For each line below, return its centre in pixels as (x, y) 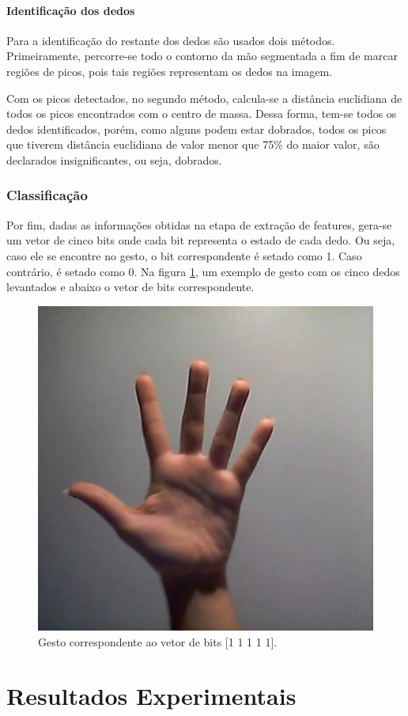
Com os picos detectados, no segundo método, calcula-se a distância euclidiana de (204, 98)
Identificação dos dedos (71, 10)
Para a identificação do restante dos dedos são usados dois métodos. (171, 40)
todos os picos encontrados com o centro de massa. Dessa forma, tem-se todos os (202, 114)
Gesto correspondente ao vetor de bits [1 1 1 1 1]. (158, 641)
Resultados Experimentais (151, 696)
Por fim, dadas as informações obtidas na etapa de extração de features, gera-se (199, 224)
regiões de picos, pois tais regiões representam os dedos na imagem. (170, 71)
